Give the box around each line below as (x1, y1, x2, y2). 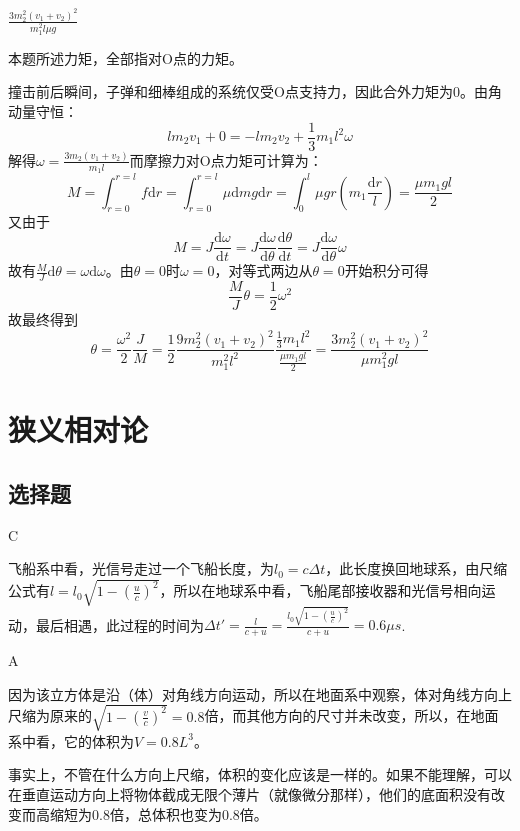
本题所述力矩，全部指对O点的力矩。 (8, 47, 243, 68)
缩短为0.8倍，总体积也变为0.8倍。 (49, 803, 268, 824)
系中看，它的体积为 (8, 730, 134, 751)
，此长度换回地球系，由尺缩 (325, 558, 508, 579)
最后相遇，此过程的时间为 (35, 614, 204, 635)
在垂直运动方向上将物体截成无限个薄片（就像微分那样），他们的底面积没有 (8, 784, 491, 805)
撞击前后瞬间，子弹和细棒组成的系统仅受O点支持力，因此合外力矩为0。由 (8, 81, 488, 102)
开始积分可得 (344, 260, 429, 281)
